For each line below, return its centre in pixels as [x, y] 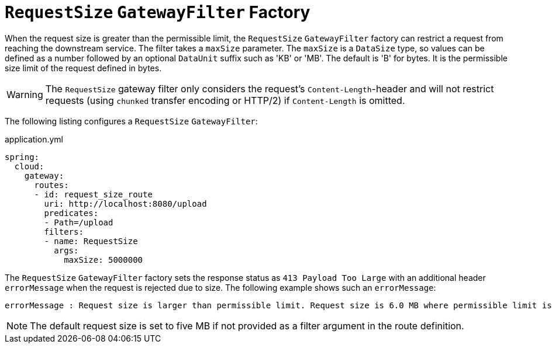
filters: [64, 232]
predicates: [71, 213]
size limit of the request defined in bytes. [83, 68]
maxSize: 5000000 [103, 260]
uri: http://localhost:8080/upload [125, 203]
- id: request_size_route [93, 194]
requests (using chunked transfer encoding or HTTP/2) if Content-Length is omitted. [225, 100]
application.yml [34, 139]
